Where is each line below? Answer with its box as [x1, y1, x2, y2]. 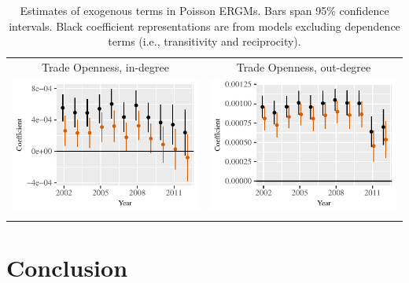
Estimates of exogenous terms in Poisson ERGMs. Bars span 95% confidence [20, 2, 389, 18]
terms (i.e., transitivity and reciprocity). [108, 33, 301, 50]
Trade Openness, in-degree [41, 59, 169, 75]
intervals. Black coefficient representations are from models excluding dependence [9, 17, 400, 34]
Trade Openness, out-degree [236, 59, 371, 75]
